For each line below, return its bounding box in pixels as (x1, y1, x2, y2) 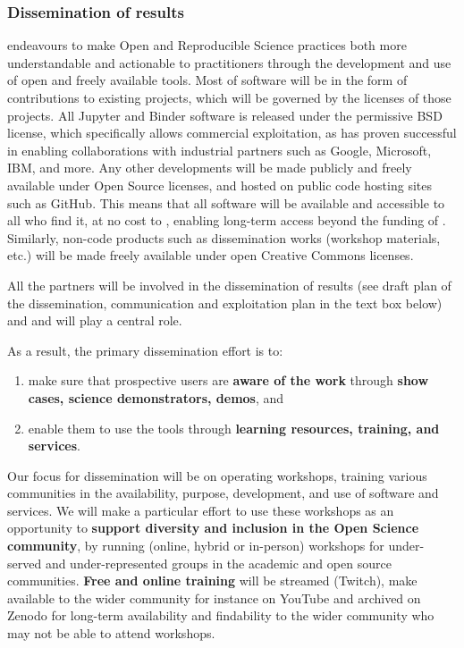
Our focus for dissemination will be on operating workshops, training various (7, 466, 427, 484)
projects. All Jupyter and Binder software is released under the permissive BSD (7, 105, 443, 124)
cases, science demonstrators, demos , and (28, 388, 284, 407)
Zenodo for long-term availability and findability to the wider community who (7, 606, 434, 625)
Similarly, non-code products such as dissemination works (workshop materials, (7, 228, 441, 247)
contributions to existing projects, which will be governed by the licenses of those (7, 88, 451, 106)
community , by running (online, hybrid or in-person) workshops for (7, 536, 384, 555)
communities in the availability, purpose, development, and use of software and (7, 484, 439, 502)
